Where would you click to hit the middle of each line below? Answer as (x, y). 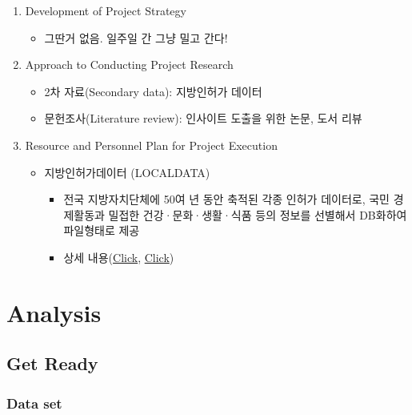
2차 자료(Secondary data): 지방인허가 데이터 (153, 91)
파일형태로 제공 (102, 230)
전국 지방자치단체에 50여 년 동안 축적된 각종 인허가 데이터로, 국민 (226, 199)
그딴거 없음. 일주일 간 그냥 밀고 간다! (136, 37)
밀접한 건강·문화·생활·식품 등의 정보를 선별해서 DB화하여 (258, 214)
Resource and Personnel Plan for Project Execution (151, 145)
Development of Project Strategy (106, 10)
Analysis (54, 312)
